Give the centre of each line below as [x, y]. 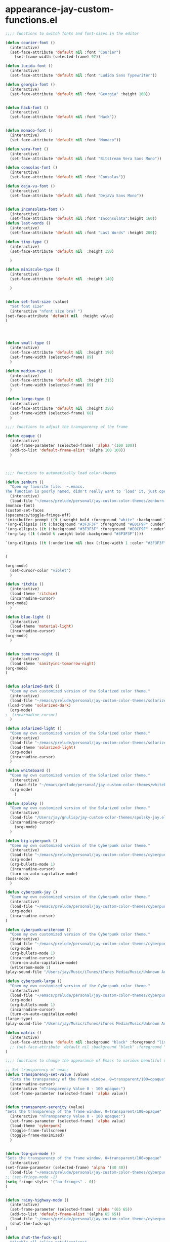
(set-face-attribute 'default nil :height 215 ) [62, 380]
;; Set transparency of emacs [37, 1070]
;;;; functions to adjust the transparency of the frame [67, 427]
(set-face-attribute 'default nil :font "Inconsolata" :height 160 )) [83, 219]
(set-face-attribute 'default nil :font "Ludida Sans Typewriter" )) [83, 75]
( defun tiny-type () [27, 242]
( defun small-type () [28, 343]
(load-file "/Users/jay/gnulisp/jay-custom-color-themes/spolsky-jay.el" [89, 818]
